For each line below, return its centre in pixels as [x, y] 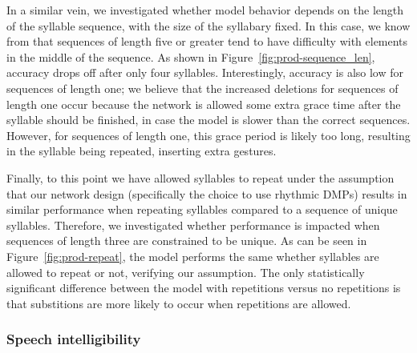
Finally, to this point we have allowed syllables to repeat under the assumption [200, 177]
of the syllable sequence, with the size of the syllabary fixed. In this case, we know [208, 25]
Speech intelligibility [74, 339]
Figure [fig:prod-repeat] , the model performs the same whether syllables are [193, 256]
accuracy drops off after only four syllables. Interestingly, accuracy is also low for [205, 72]
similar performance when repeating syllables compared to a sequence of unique [202, 209]
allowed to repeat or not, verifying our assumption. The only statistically [186, 272]
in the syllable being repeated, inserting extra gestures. [142, 151]
